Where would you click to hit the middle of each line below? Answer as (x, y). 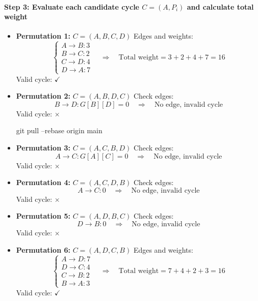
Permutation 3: (43, 147)
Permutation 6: (43, 249)
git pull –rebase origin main (59, 130)
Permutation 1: (43, 36)
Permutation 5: (43, 216)
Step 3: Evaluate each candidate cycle (72, 6)
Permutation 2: (43, 96)
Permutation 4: (43, 182)
